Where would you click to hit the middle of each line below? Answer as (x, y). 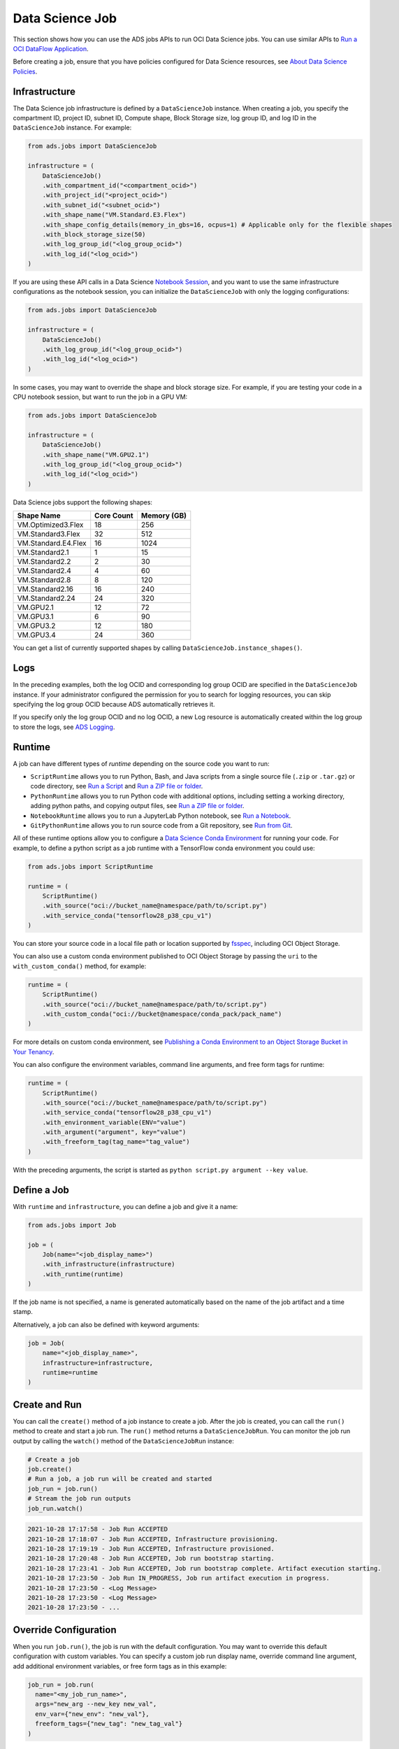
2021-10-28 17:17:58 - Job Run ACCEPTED (97, 1529)
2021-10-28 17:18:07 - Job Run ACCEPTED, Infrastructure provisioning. (153, 1539)
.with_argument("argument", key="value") (114, 1132)
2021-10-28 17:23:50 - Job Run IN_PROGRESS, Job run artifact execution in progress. (179, 1578)
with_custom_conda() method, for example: (80, 966)
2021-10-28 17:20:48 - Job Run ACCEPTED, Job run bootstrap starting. (151, 1559)
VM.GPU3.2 (36, 626)
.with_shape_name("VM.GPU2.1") (96, 454)
